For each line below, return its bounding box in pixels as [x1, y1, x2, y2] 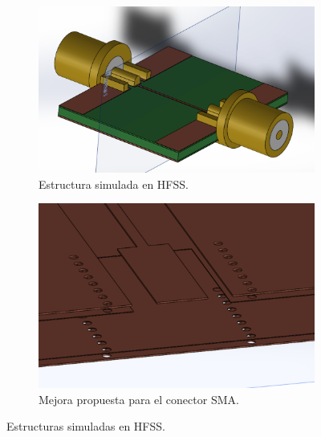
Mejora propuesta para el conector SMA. [39, 390, 239, 407]
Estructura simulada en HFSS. [39, 175, 189, 192]
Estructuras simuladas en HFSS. [6, 418, 165, 435]
